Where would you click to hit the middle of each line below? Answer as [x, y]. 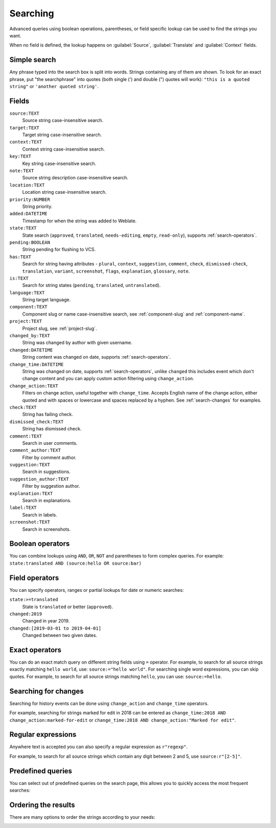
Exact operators [35, 650]
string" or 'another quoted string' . [54, 87]
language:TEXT [27, 293]
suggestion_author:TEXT [39, 479]
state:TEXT [23, 228]
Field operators [34, 578]
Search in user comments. [50, 443]
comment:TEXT [26, 436]
